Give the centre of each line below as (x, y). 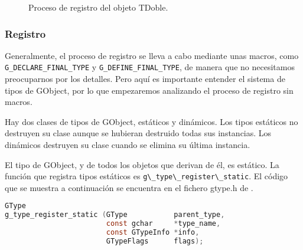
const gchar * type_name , (163, 224)
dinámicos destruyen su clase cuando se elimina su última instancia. (128, 145)
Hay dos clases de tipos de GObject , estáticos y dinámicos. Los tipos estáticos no (151, 121)
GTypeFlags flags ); (155, 241)
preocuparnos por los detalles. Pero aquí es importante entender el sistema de (145, 79)
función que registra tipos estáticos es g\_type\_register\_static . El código (146, 176)
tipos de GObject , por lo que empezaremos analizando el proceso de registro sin (149, 90)
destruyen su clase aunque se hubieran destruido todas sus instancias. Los (138, 133)
